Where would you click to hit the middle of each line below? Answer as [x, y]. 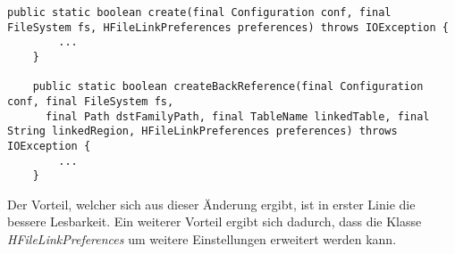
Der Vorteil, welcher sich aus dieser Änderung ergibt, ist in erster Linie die [211, 204]
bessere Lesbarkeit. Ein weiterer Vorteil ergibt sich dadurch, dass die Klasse [215, 221]
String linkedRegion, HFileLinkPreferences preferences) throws [202, 131]
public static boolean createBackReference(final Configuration [228, 87]
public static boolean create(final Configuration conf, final [199, 12]
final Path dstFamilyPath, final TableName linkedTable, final [237, 116]
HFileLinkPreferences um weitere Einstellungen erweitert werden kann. [202, 239]
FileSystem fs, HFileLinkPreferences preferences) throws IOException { [228, 27]
